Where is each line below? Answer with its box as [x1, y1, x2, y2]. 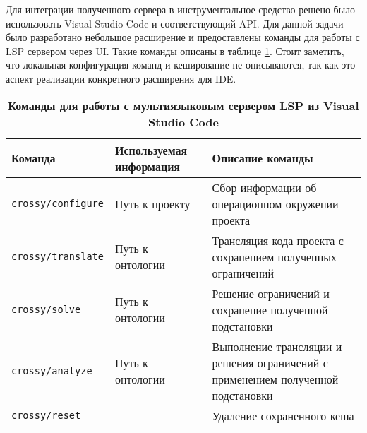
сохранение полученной [212, 301, 328, 318]
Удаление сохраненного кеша [212, 407, 354, 424]
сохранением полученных [212, 248, 337, 265]
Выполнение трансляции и [212, 338, 342, 355]
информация [114, 158, 180, 174]
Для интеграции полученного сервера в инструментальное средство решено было [6, 2, 356, 16]
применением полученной [212, 370, 339, 387]
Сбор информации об [212, 179, 317, 196]
